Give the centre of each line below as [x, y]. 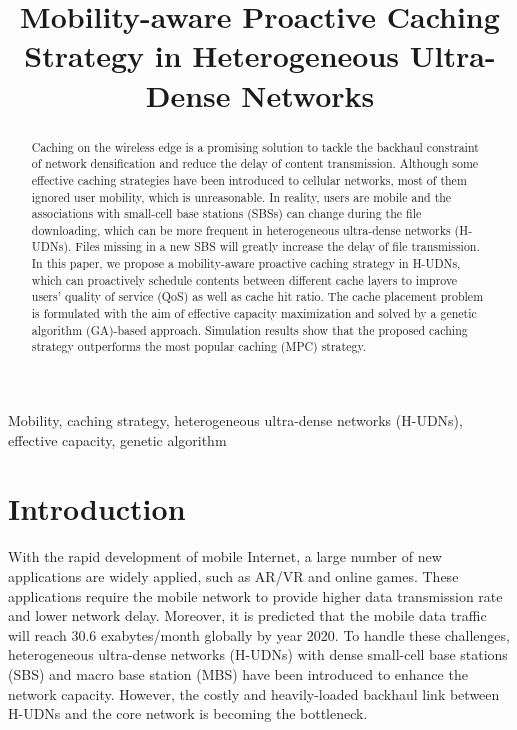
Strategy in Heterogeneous [212, 55]
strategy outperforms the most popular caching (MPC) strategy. [199, 346]
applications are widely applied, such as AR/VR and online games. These [233, 575]
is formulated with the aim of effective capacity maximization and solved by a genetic [254, 313]
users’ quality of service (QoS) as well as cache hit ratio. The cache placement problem [257, 296]
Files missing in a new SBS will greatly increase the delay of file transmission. [277, 246]
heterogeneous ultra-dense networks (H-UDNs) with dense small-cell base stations [258, 654]
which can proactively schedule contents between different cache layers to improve [244, 279]
